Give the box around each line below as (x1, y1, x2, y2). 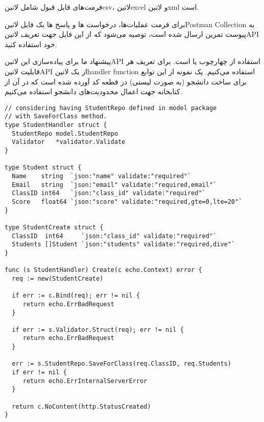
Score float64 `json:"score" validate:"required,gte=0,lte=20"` (12, 198, 243, 205)
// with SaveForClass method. (5, 113, 107, 120)
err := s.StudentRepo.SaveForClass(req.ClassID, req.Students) (12, 360, 231, 368)
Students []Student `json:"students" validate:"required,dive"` (12, 241, 235, 248)
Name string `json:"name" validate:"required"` (12, 173, 191, 180)
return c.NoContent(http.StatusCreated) (12, 403, 151, 410)
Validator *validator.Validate (12, 138, 126, 146)
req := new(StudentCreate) (12, 275, 104, 282)
